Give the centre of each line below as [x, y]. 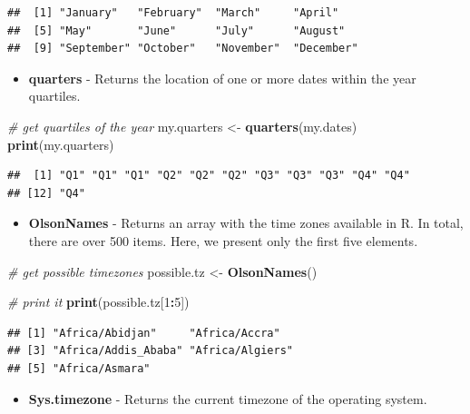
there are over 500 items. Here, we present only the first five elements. [223, 240]
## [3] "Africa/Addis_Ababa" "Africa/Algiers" [150, 351]
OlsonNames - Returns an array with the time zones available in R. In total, [246, 223]
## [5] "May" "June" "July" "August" [176, 30]
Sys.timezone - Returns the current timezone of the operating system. [228, 398]
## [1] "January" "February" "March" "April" [173, 13]
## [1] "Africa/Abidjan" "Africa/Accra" [144, 333]
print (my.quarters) [61, 144]
